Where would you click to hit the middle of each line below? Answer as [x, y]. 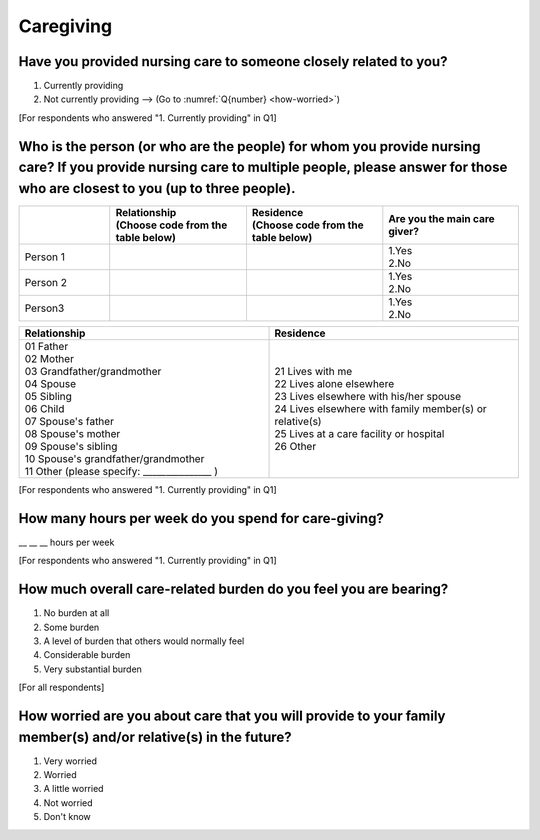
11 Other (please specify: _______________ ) [121, 471]
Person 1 [44, 257]
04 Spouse [50, 383]
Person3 [44, 308]
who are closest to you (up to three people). [157, 188]
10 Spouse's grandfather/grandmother [114, 458]
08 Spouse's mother [72, 433]
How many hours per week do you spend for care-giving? [201, 518]
